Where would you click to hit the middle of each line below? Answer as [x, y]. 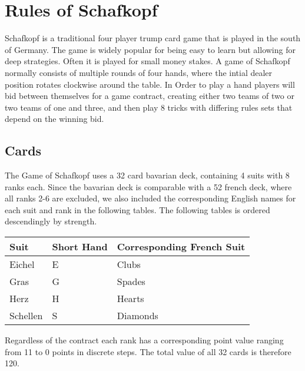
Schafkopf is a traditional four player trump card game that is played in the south [153, 38]
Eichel [22, 264]
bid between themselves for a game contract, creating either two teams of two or [150, 96]
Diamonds [137, 316]
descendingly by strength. [51, 221]
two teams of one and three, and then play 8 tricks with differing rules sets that [149, 107]
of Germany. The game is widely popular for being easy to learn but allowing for [150, 49]
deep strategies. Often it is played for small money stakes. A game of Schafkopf [147, 61]
